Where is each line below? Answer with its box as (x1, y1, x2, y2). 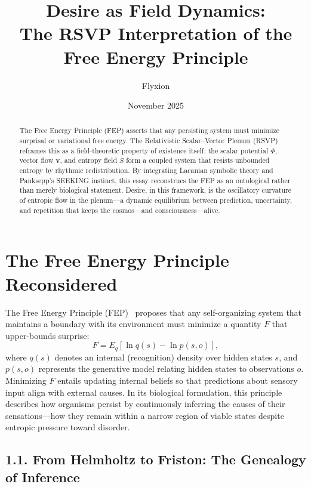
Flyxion (141, 79, 170, 91)
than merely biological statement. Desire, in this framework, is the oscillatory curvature (19, 185, 291, 195)
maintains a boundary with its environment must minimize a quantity (5, 318, 261, 330)
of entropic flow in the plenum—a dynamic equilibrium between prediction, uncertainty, (19, 195, 292, 205)
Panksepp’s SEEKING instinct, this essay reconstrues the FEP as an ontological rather (19, 175, 291, 185)
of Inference (5, 467, 80, 486)
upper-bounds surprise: (5, 329, 90, 341)
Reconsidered (5, 271, 118, 295)
